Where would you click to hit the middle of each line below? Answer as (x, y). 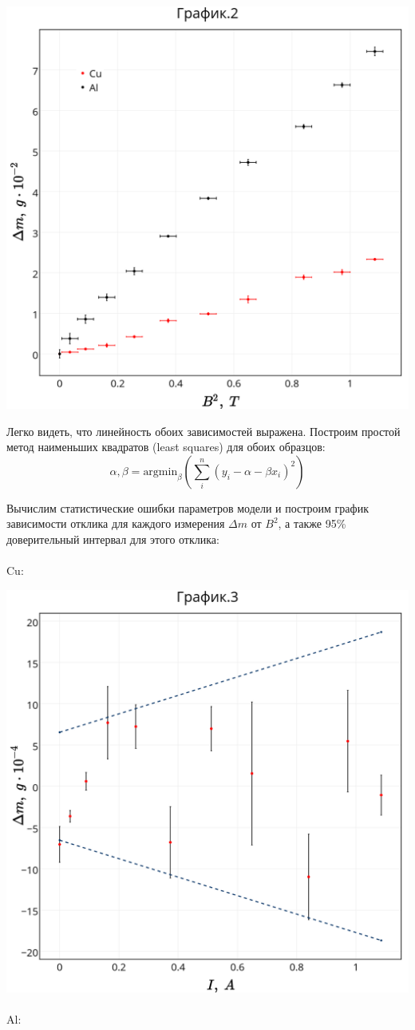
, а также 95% (312, 523)
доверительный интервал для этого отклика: (113, 539)
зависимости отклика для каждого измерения (116, 523)
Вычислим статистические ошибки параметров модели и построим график (188, 507)
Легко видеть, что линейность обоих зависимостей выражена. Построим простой (204, 431)
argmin (160, 471)
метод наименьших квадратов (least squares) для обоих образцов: (166, 447)
